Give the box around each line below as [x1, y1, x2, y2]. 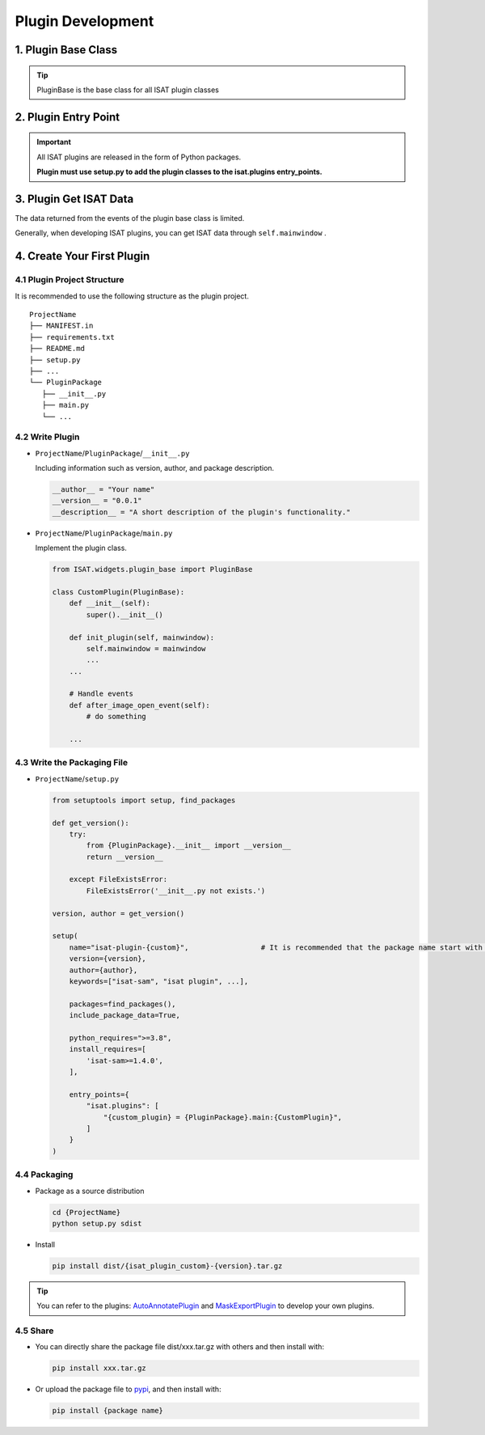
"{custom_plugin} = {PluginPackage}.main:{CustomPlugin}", [103, 1112, 343, 1122]
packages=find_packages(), [69, 999, 177, 1009]
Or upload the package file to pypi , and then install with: [35, 1384, 221, 1395]
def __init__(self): [69, 599, 151, 608]
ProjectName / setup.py [35, 773, 120, 784]
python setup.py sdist [52, 1218, 142, 1228]
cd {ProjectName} [52, 1208, 121, 1217]
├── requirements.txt [29, 332, 115, 341]
